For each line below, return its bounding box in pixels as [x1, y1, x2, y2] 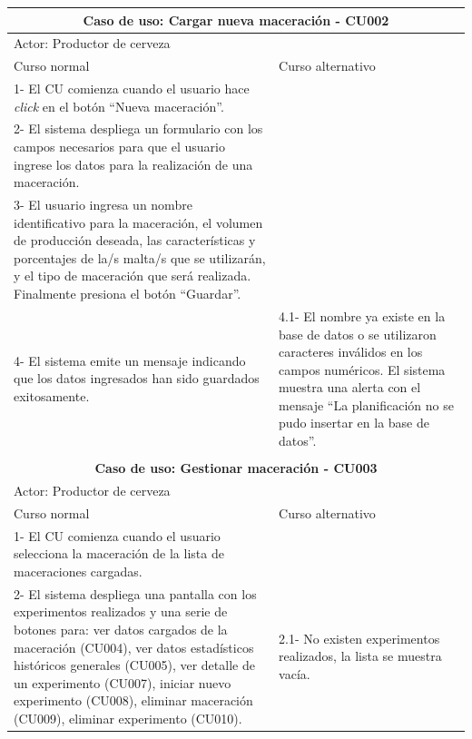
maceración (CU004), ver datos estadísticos [14, 637, 254, 656]
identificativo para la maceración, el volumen [14, 212, 263, 232]
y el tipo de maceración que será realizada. [14, 266, 251, 285]
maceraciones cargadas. [14, 561, 143, 580]
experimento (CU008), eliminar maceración [14, 691, 253, 710]
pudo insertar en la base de [279, 413, 429, 432]
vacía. [279, 664, 310, 683]
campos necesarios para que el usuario [14, 137, 225, 156]
